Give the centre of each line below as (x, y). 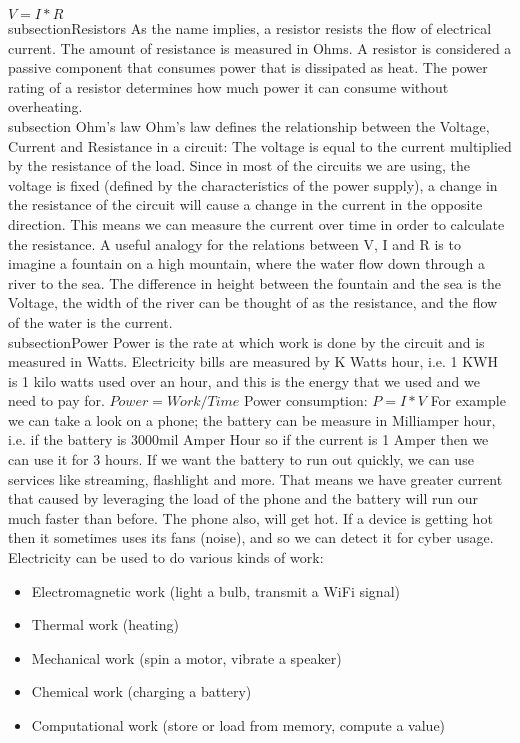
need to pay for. (56, 400)
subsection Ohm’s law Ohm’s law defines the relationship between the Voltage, (249, 125)
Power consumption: (306, 400)
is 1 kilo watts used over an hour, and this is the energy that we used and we (244, 380)
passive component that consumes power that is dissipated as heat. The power (248, 67)
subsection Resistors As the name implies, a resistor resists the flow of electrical (250, 28)
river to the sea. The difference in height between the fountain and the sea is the (255, 282)
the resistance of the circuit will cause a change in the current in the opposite (245, 204)
